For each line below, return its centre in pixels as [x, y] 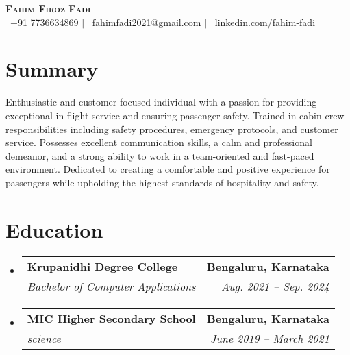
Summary [52, 69]
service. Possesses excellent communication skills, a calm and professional [159, 142]
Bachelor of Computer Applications [111, 286]
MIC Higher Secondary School [111, 318]
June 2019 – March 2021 [270, 338]
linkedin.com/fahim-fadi [265, 22]
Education [54, 229]
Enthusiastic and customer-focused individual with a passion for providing [161, 102]
